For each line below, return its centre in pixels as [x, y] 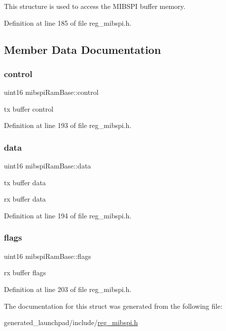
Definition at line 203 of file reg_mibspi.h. [68, 289]
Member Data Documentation [83, 49]
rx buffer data [25, 199]
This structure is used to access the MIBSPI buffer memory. [95, 6]
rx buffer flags [25, 272]
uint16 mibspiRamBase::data [48, 166]
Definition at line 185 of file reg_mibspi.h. [68, 22]
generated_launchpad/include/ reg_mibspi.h [71, 322]
